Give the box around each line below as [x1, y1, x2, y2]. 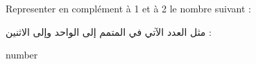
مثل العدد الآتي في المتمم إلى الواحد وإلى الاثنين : [6, 24, 212, 39]
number [6, 47, 38, 62]
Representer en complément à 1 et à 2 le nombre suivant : [6, 1, 251, 15]
